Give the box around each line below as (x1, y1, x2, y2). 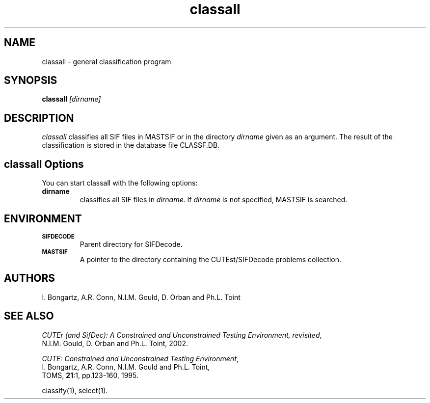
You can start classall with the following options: (42, 179, 198, 188)
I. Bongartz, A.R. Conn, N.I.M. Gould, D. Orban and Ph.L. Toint (42, 293, 241, 301)
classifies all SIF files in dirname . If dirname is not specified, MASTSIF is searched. (80, 195, 348, 204)
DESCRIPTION (4, 111, 74, 124)
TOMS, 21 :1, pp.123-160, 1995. (42, 371, 139, 379)
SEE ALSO (4, 310, 54, 322)
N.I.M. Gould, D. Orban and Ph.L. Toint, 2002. (42, 339, 188, 348)
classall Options (4, 158, 84, 170)
